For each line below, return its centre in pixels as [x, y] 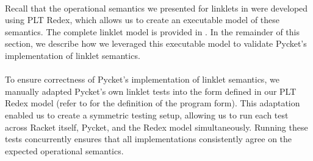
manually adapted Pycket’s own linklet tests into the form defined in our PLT [151, 91]
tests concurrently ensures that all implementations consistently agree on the [149, 139]
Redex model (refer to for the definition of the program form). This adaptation [153, 103]
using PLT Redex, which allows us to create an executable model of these [142, 20]
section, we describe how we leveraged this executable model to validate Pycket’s [156, 43]
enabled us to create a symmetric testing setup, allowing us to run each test [147, 115]
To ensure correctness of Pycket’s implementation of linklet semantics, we [142, 79]
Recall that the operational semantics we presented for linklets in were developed [156, 8]
